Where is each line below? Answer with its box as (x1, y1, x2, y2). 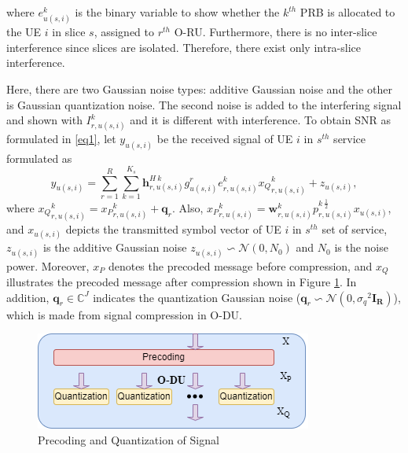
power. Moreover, (6, 257, 90, 274)
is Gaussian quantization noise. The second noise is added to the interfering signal (6, 96, 402, 112)
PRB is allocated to (300, 4, 395, 20)
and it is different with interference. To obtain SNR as (130, 112, 391, 128)
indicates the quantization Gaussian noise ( (93, 289, 301, 305)
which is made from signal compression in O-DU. (6, 306, 243, 322)
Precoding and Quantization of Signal (38, 431, 219, 447)
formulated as (6, 149, 72, 166)
